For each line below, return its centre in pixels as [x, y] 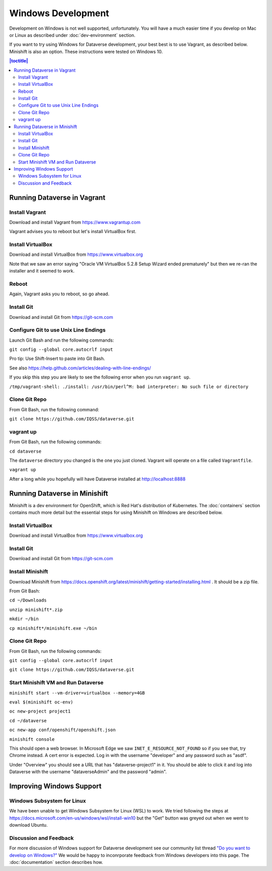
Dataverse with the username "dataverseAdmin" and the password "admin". [88, 772]
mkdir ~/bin [24, 619]
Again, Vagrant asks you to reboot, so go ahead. [59, 294]
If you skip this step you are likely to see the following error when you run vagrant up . [100, 377]
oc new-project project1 [40, 711]
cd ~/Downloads [28, 600]
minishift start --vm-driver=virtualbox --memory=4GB [77, 693]
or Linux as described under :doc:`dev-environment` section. [72, 35]
